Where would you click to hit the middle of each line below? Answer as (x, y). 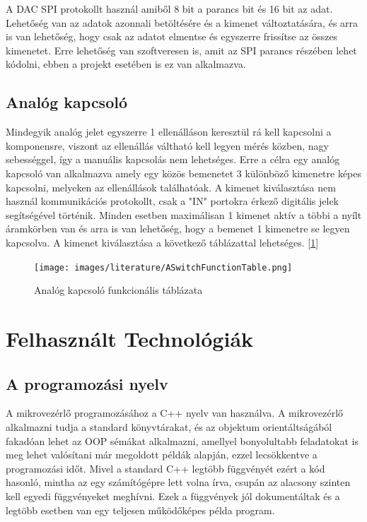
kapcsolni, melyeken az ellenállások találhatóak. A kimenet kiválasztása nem (171, 187)
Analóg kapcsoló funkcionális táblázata (118, 290)
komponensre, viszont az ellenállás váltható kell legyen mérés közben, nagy (167, 145)
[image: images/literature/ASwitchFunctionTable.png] (163, 267)
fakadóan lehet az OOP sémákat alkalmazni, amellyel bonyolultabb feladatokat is (182, 440)
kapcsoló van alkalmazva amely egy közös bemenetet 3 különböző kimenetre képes (184, 173)
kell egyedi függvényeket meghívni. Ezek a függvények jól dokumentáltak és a (173, 496)
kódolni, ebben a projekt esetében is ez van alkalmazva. (126, 64)
